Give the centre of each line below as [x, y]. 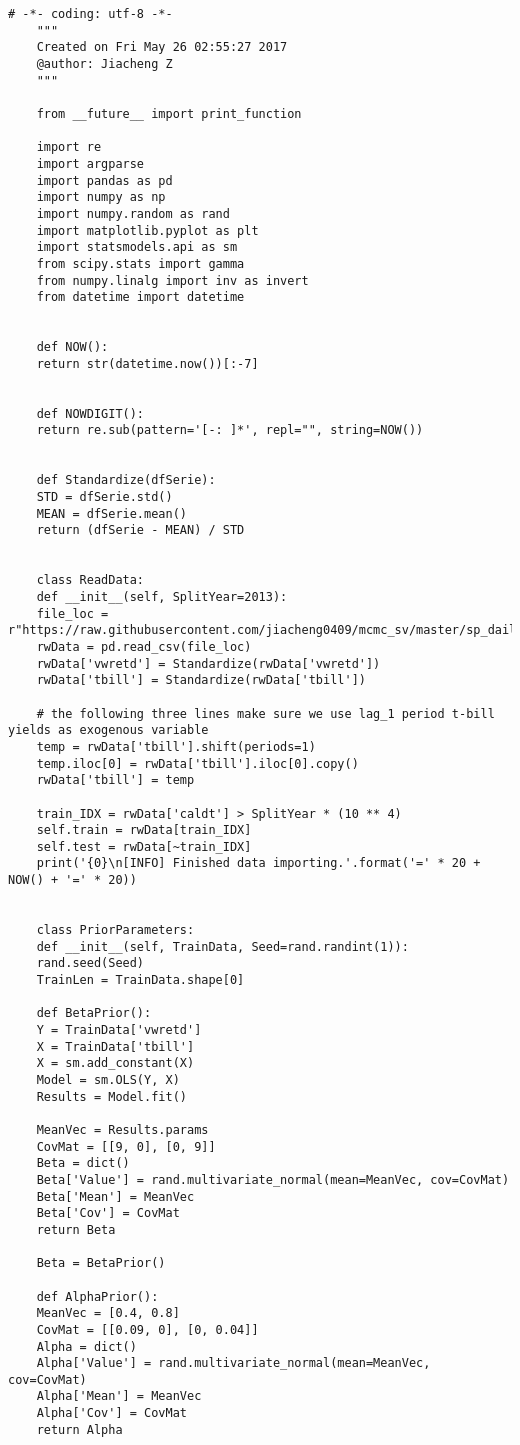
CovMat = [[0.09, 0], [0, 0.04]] [147, 1329]
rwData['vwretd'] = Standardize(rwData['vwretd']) [208, 663]
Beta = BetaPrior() [101, 1263]
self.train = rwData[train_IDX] [144, 830]
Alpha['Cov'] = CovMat [111, 1413]
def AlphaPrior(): [97, 1296]
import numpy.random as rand [133, 213]
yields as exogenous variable [108, 730]
